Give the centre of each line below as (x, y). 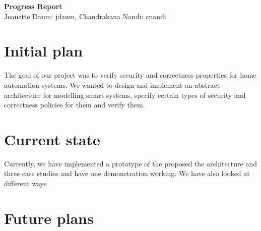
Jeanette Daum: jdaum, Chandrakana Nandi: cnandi (85, 16)
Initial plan (44, 51)
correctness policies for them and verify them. (75, 105)
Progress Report (33, 6)
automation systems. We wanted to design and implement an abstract (112, 84)
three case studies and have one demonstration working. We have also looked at (127, 173)
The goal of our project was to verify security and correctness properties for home (130, 75)
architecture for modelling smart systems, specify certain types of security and (125, 95)
